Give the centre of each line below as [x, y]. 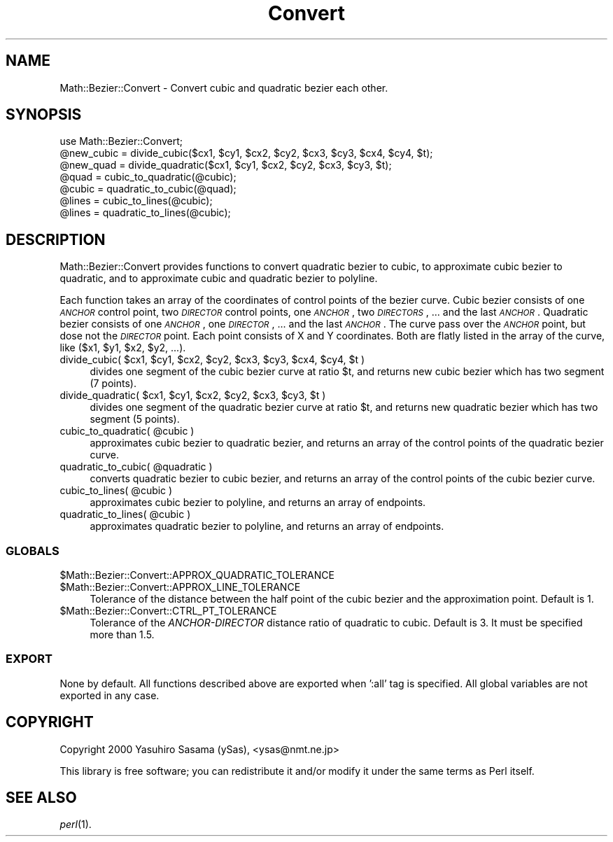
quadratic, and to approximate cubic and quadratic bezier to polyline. [219, 279]
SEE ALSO [41, 798]
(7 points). [113, 384]
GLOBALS [33, 550]
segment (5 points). [135, 419]
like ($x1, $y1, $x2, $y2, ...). [123, 348]
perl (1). [76, 825]
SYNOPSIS [44, 115]
